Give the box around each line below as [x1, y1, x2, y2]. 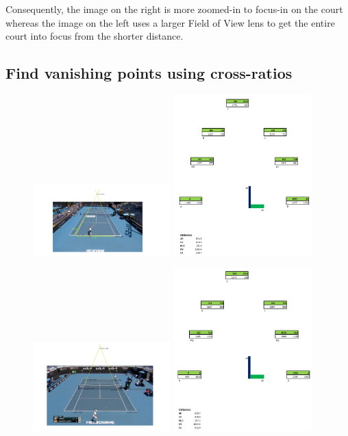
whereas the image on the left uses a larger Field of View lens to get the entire [5, 15, 335, 29]
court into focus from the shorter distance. [5, 29, 184, 43]
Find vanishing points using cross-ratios [5, 62, 293, 84]
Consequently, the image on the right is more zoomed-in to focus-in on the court [5, 2, 343, 16]
